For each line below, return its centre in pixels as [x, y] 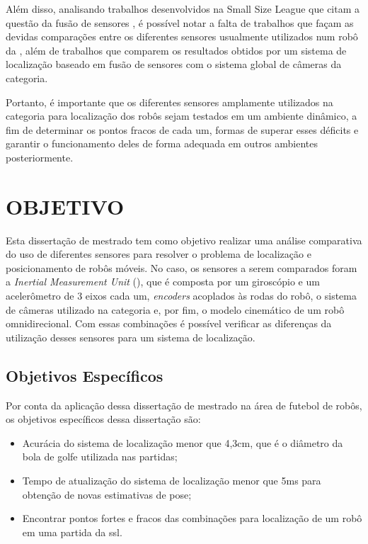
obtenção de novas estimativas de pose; [107, 494]
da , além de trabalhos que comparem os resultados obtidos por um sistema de [176, 50]
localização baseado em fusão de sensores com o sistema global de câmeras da [174, 64]
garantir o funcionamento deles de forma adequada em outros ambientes [162, 143]
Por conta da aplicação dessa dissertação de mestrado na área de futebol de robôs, [184, 405]
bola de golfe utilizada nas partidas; [100, 457]
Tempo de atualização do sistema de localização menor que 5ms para [172, 480]
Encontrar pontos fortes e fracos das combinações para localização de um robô [192, 518]
